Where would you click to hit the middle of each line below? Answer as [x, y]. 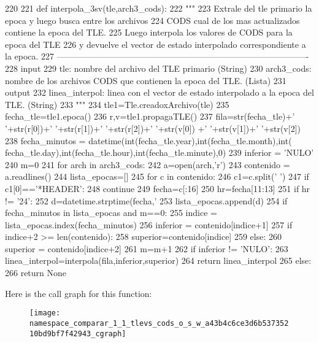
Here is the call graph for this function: [79, 293]
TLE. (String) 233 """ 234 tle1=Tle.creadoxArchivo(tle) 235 [117, 104]
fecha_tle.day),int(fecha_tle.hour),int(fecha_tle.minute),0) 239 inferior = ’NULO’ [159, 152]
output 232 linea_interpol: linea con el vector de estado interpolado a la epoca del [159, 92]
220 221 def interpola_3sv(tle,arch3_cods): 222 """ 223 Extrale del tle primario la [159, 8]
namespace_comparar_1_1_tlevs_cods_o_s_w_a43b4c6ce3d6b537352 [159, 323]
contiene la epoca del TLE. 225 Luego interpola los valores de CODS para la [149, 32]
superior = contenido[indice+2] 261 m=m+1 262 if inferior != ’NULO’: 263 [147, 248]
